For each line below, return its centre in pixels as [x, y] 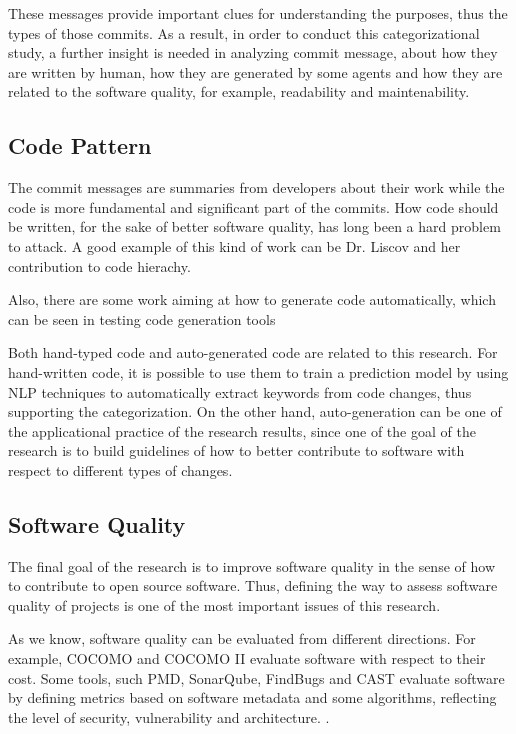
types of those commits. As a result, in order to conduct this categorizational [244, 32]
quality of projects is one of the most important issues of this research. [224, 604]
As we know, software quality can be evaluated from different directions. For [242, 638]
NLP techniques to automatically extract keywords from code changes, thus [240, 391]
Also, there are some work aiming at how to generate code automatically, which [252, 299]
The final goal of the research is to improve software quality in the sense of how [251, 565]
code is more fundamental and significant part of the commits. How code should [253, 206]
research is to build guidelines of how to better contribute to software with [236, 450]
